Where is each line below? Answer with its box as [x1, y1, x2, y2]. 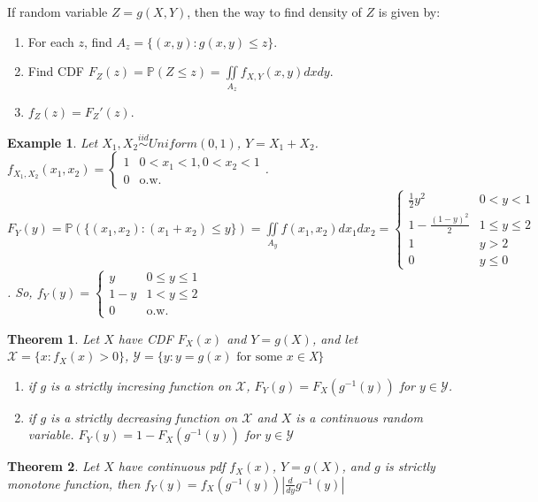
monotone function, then [7, 474, 141, 492]
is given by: [378, 3, 441, 20]
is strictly [384, 457, 435, 475]
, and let [311, 329, 358, 347]
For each [27, 32, 74, 50]
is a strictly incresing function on [50, 376, 232, 394]
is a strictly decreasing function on [50, 407, 238, 426]
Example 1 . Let [7, 133, 98, 151]
